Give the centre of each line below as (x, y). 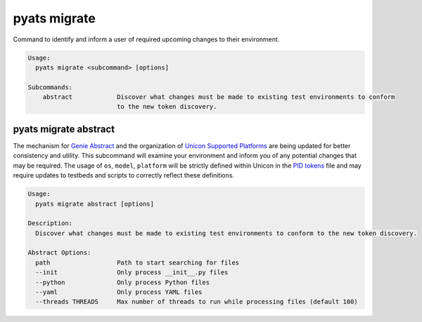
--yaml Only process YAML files (119, 292)
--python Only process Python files (123, 282)
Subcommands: (50, 87)
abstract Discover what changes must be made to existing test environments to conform (219, 97)
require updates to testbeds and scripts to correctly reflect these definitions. (124, 175)
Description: (50, 223)
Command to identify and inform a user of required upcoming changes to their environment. (146, 39)
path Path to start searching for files (138, 262)
